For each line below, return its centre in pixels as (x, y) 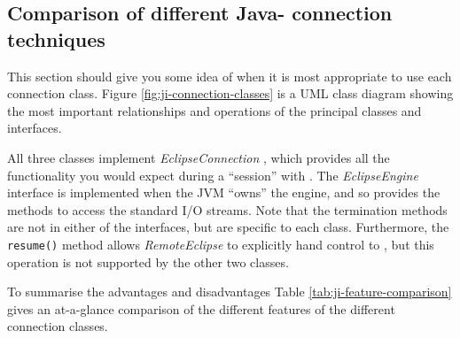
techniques (56, 38)
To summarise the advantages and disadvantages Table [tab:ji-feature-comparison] (230, 292)
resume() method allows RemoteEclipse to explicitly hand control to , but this (221, 244)
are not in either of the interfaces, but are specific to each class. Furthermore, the (228, 227)
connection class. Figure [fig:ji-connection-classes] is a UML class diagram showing (230, 93)
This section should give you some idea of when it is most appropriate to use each (230, 76)
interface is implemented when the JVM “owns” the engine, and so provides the (224, 192)
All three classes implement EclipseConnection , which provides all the (199, 157)
